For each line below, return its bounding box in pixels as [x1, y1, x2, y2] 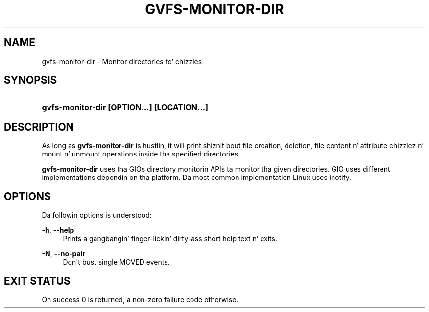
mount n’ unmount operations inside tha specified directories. [42, 150, 240, 158]
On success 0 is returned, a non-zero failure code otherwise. [42, 295, 238, 304]
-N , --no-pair [42, 249, 86, 258]
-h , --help [42, 226, 74, 235]
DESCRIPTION [4, 120, 74, 133]
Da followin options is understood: [42, 211, 152, 220]
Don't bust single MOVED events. [63, 258, 170, 267]
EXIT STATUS [4, 274, 71, 287]
